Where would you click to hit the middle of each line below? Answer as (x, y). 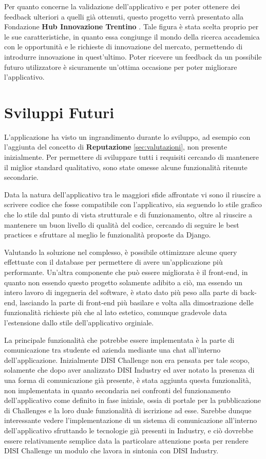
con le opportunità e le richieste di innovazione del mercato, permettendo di (123, 47)
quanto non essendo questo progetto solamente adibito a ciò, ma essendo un (123, 282)
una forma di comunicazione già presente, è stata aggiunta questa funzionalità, (128, 380)
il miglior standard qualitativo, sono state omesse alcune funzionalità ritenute (126, 167)
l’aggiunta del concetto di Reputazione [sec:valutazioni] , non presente (116, 147)
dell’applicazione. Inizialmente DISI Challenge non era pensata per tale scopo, (127, 360)
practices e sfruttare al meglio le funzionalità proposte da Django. (108, 235)
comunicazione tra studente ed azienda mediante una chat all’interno (112, 350)
